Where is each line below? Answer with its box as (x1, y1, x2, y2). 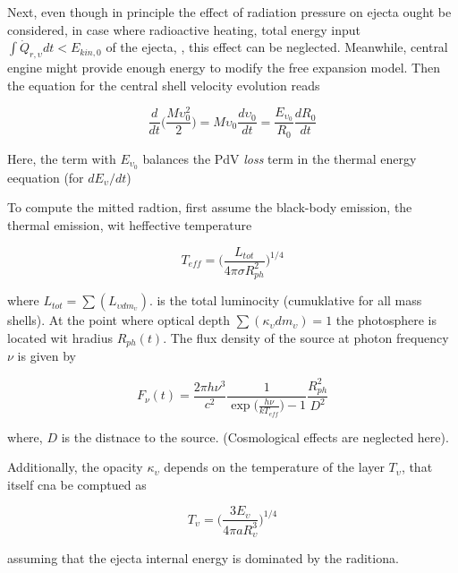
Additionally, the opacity (7, 458, 143, 476)
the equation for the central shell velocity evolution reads (7, 75, 320, 94)
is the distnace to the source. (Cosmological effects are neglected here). (61, 427, 449, 446)
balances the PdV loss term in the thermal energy (142, 149, 417, 167)
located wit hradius (7, 328, 113, 346)
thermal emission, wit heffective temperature (7, 215, 252, 234)
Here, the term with (7, 149, 116, 167)
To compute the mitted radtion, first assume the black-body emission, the (7, 198, 412, 217)
